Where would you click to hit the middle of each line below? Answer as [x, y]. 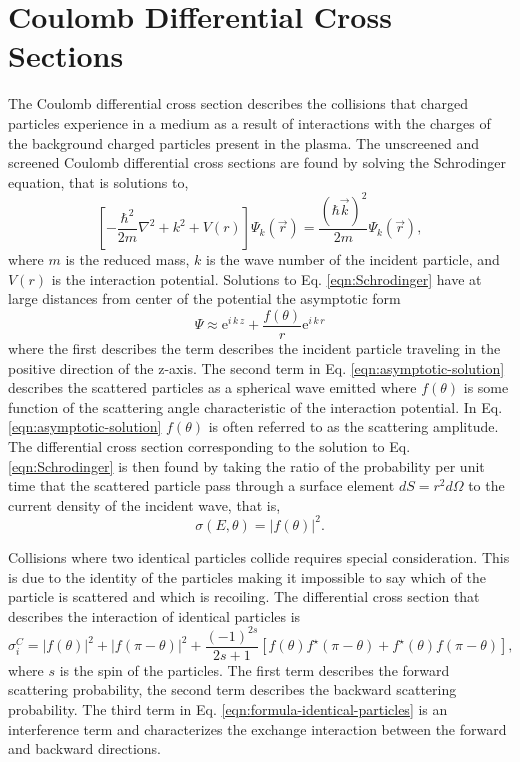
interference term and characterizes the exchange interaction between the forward [257, 728]
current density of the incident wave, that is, [144, 504]
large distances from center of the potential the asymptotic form [204, 298]
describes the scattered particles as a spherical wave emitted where [212, 387]
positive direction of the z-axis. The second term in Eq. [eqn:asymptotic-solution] [256, 367]
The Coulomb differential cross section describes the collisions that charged [238, 103]
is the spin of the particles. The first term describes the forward [254, 669]
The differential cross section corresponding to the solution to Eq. [209, 446]
